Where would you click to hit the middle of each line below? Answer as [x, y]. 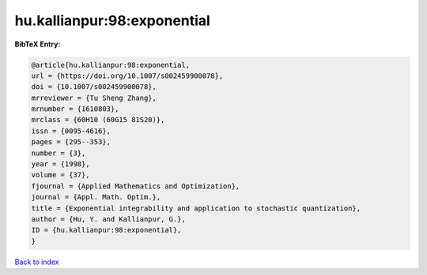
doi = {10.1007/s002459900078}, [94, 87]
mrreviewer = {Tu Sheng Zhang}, [94, 98]
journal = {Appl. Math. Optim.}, [96, 197]
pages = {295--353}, [71, 142]
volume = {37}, [60, 175]
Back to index [37, 262]
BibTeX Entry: [38, 44]
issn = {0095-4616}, [71, 131]
